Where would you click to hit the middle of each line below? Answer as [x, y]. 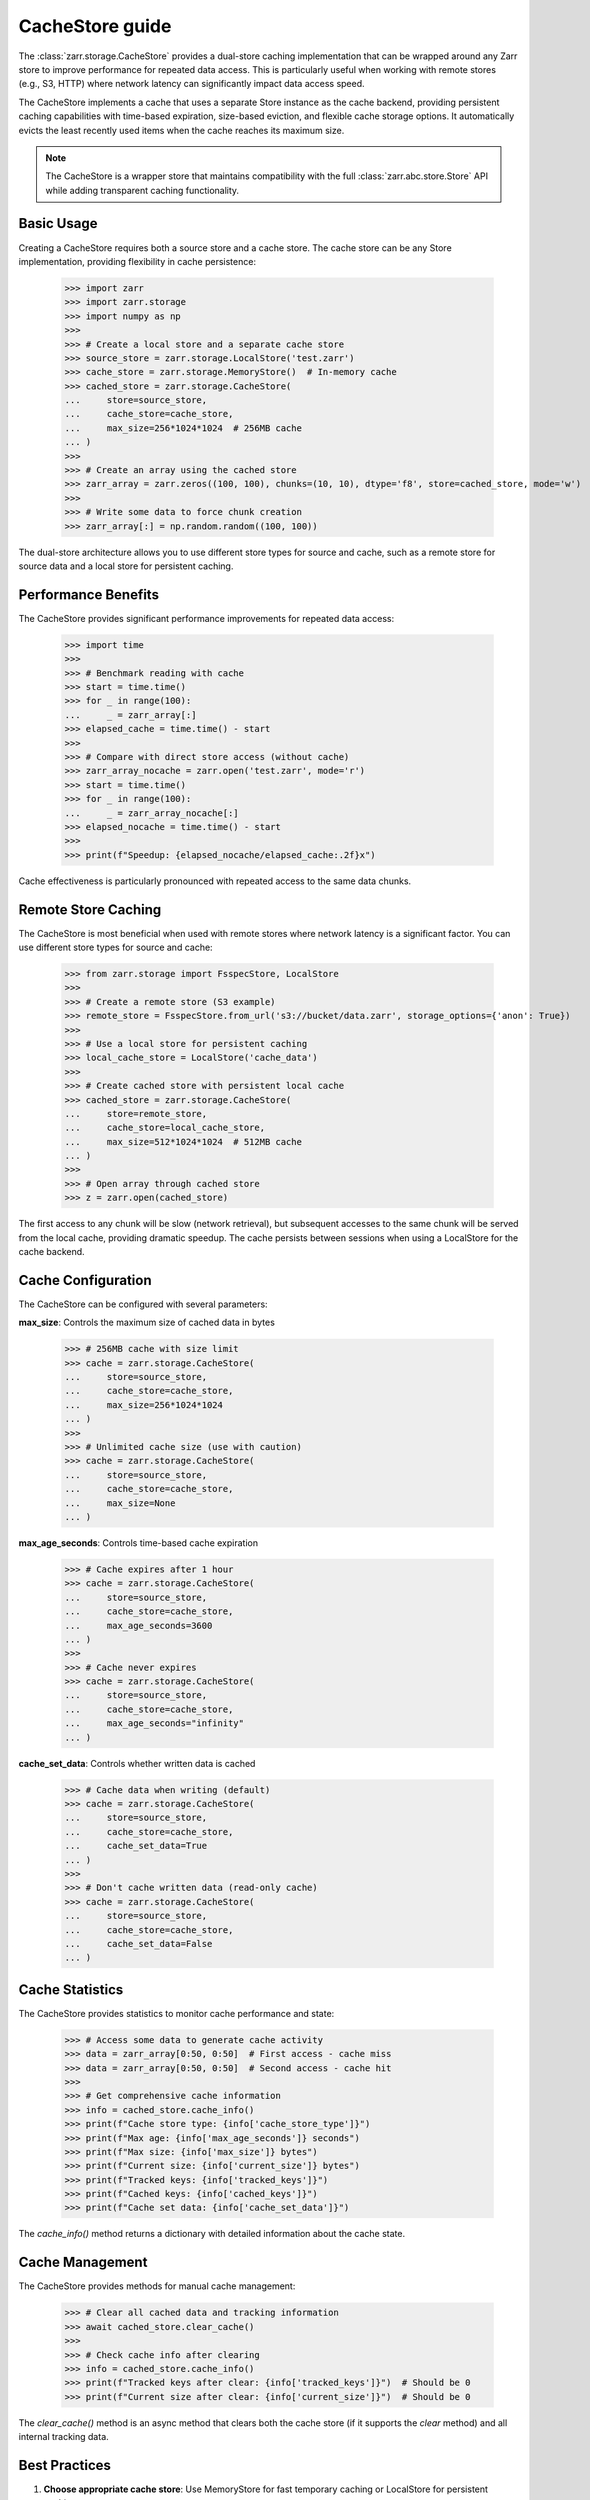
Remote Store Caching [90, 909]
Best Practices [65, 2465]
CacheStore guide [95, 26]
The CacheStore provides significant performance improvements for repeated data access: [206, 618]
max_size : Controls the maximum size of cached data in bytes [146, 1322]
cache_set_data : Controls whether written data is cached [137, 1763]
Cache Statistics [71, 1989]
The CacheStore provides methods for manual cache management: [157, 2286]
